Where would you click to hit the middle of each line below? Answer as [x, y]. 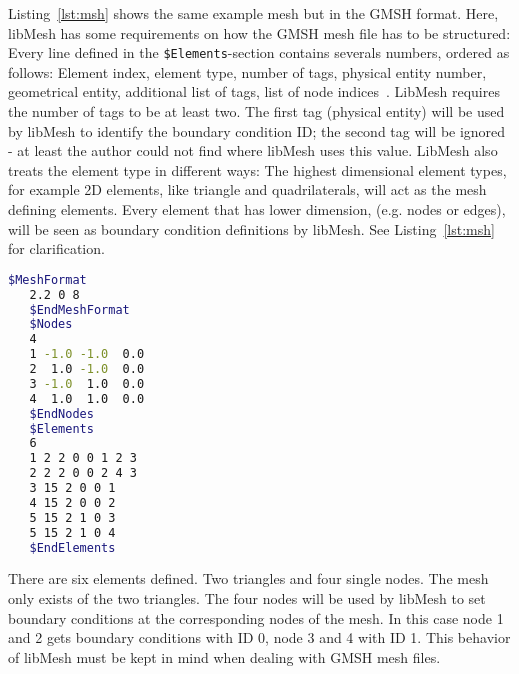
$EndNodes [61, 413]
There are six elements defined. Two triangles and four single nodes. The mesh [248, 578]
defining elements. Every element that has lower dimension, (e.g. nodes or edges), [257, 209]
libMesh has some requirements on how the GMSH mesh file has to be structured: [259, 32]
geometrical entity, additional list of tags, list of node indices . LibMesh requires [254, 91]
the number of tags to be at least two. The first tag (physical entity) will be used [256, 111]
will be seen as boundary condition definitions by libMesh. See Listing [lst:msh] [251, 228]
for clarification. [56, 248]
